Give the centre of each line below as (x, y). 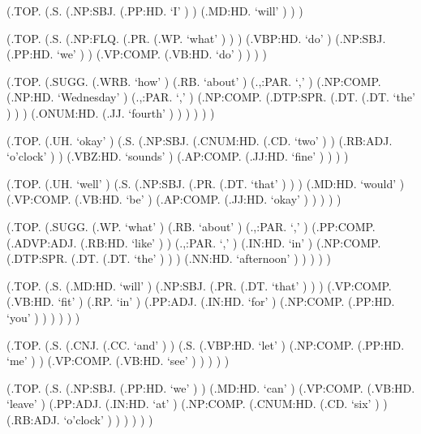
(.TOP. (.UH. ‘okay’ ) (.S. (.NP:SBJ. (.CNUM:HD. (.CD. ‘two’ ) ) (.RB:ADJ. (200, 140)
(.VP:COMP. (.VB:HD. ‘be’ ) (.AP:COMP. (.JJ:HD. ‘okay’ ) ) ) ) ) (174, 199)
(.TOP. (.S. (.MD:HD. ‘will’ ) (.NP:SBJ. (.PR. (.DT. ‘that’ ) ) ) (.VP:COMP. (199, 285)
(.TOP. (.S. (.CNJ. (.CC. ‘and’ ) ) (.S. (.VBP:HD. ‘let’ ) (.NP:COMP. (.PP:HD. (206, 344)
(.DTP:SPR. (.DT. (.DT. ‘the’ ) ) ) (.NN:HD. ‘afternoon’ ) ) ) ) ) (169, 258)
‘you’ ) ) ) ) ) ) (43, 317)
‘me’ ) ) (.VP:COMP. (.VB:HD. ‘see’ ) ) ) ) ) (118, 361)
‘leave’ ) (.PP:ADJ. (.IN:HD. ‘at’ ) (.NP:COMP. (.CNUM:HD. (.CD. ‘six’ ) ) (197, 404)
